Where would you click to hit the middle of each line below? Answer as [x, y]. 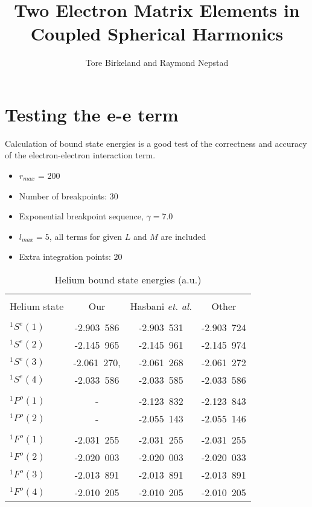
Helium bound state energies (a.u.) [128, 279]
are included [183, 236]
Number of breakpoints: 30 [68, 195]
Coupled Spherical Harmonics [157, 34]
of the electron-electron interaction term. [80, 155]
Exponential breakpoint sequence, [81, 216]
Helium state [37, 306]
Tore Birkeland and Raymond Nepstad [157, 63]
